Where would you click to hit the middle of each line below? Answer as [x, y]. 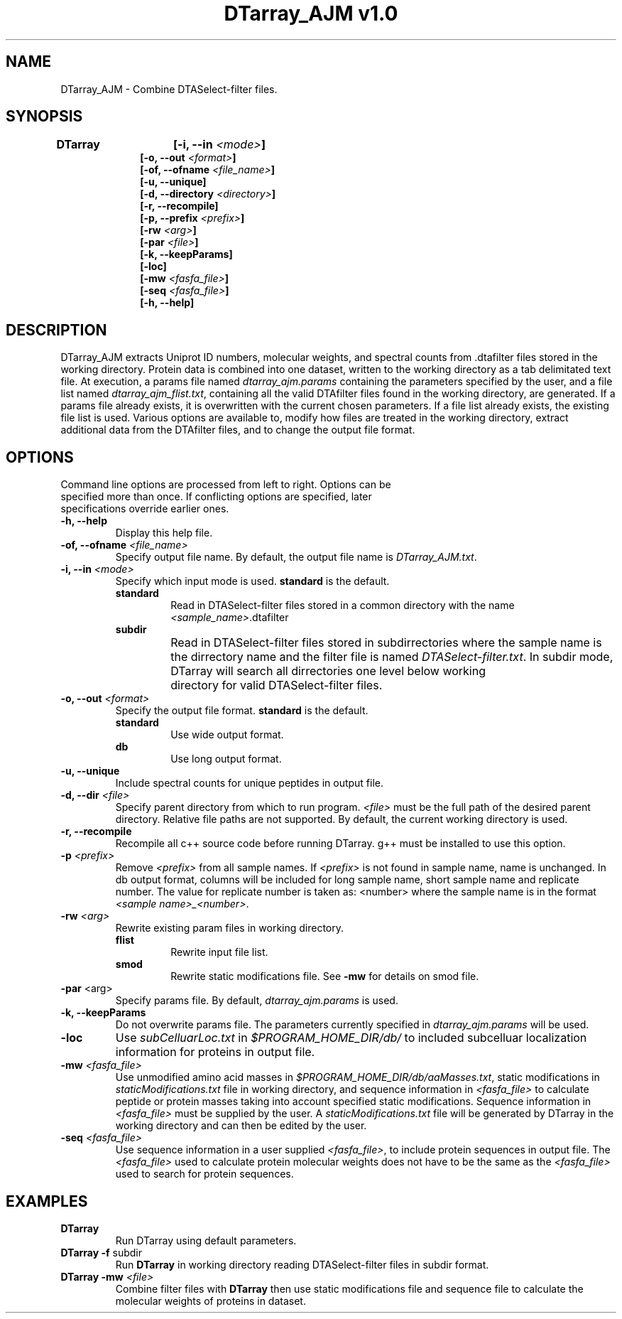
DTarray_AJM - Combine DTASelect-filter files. [169, 89]
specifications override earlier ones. [145, 509]
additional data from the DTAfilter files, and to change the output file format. [238, 430]
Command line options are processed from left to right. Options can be [226, 485]
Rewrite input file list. [219, 952]
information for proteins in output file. [215, 1052]
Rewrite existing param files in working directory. [230, 928]
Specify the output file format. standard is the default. [242, 711]
